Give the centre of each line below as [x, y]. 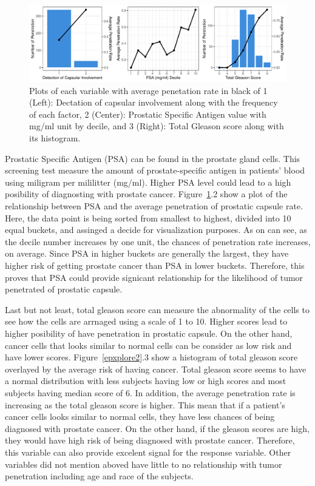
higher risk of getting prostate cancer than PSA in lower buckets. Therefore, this [155, 265]
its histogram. [55, 138]
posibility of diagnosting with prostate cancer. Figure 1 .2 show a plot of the [146, 194]
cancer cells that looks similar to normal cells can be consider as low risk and [148, 345]
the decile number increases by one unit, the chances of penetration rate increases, [158, 241]
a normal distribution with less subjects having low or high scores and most [146, 381]
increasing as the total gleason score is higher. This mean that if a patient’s [145, 404]
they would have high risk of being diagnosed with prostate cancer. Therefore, [150, 440]
